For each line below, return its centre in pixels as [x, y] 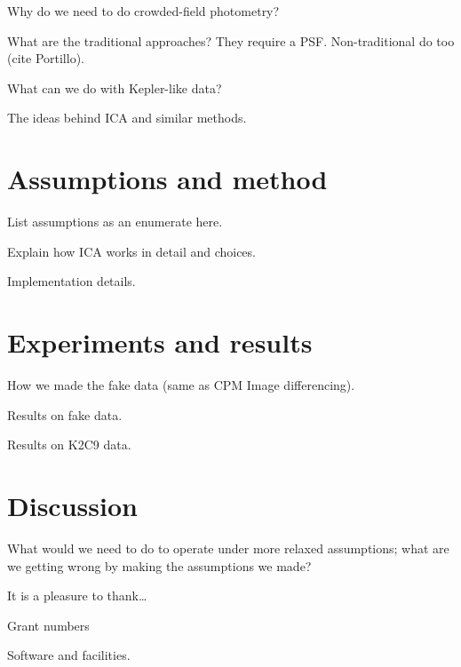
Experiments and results [160, 342]
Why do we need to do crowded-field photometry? [143, 11]
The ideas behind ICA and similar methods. [127, 118]
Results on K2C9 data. [69, 445]
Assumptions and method [167, 179]
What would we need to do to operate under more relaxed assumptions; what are [228, 548]
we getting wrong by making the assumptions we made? [159, 565]
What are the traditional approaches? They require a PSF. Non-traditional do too [231, 40]
